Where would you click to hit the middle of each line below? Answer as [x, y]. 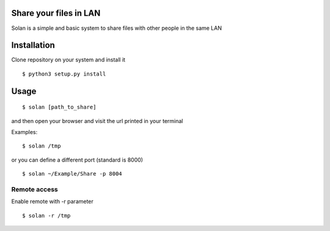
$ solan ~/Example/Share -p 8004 [72, 174]
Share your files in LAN [56, 13]
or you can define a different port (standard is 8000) [77, 160]
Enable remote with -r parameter [53, 202]
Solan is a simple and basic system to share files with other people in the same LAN [117, 28]
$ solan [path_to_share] [59, 107]
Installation [33, 45]
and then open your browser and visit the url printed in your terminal [97, 121]
